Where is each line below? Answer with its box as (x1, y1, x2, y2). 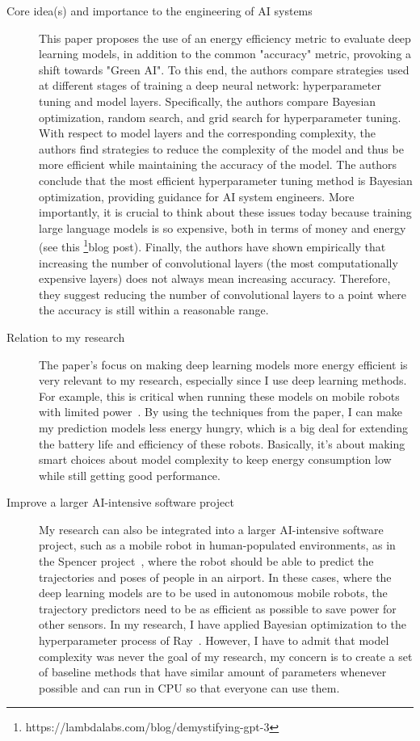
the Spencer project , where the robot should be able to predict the (39, 553, 374, 570)
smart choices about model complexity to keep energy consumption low (39, 451, 392, 468)
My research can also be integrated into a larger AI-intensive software (39, 520, 384, 537)
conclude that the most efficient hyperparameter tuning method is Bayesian (39, 171, 413, 188)
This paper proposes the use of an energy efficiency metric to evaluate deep (39, 29, 411, 46)
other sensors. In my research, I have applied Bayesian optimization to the (39, 616, 406, 633)
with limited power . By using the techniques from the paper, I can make (39, 403, 403, 420)
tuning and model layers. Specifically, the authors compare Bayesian (39, 92, 376, 109)
